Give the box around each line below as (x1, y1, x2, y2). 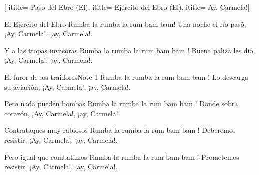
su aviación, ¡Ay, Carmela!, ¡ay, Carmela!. (4, 81, 131, 92)
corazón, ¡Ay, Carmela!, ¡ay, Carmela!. (4, 108, 120, 118)
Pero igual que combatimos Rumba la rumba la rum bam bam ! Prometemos (4, 151, 239, 162)
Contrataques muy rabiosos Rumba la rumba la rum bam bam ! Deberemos (4, 125, 236, 135)
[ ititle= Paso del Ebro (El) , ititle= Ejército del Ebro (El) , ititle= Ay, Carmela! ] (4, 2, 250, 12)
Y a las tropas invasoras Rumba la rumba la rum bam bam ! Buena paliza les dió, (4, 45, 255, 55)
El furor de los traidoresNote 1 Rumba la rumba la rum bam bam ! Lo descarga (4, 71, 249, 82)
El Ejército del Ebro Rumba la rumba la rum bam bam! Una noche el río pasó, (4, 18, 246, 29)
